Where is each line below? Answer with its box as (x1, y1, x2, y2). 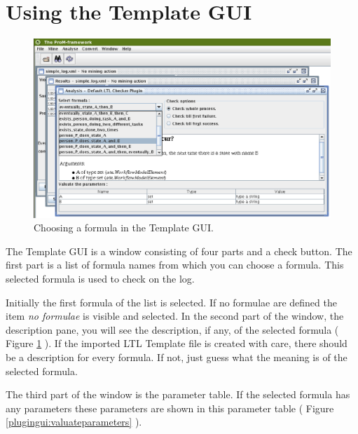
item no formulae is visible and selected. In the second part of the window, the (6, 308, 344, 323)
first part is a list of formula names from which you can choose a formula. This (6, 257, 344, 272)
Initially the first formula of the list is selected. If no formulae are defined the (6, 294, 337, 309)
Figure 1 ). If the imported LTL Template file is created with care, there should (6, 336, 347, 351)
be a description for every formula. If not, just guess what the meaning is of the (6, 349, 347, 364)
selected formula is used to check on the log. (6, 271, 195, 285)
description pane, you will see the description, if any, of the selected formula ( (6, 322, 339, 337)
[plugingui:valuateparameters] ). (6, 414, 142, 429)
